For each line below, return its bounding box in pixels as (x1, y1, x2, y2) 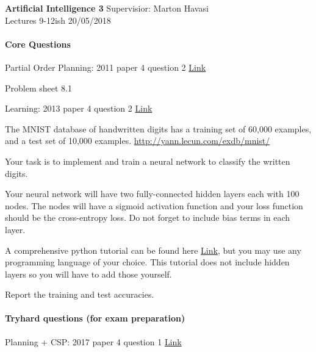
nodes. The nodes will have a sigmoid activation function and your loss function (5, 199, 303, 212)
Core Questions (5, 37, 71, 50)
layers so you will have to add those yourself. (5, 267, 172, 280)
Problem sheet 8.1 (5, 81, 72, 94)
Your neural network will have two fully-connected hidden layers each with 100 (5, 187, 300, 200)
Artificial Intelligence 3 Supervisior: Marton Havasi (5, 2, 209, 14)
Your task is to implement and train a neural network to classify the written (5, 154, 290, 167)
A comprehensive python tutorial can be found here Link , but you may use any (5, 243, 301, 256)
